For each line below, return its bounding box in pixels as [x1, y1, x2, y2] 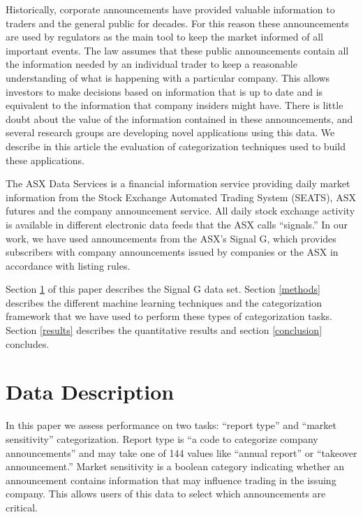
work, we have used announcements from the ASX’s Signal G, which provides [6, 231, 336, 245]
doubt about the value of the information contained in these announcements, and [6, 111, 353, 126]
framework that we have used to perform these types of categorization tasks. [6, 309, 332, 323]
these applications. [6, 152, 84, 167]
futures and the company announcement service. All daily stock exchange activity [6, 203, 355, 218]
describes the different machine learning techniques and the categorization [6, 295, 323, 310]
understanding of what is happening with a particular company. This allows [6, 70, 330, 85]
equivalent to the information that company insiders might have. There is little [6, 98, 343, 112]
